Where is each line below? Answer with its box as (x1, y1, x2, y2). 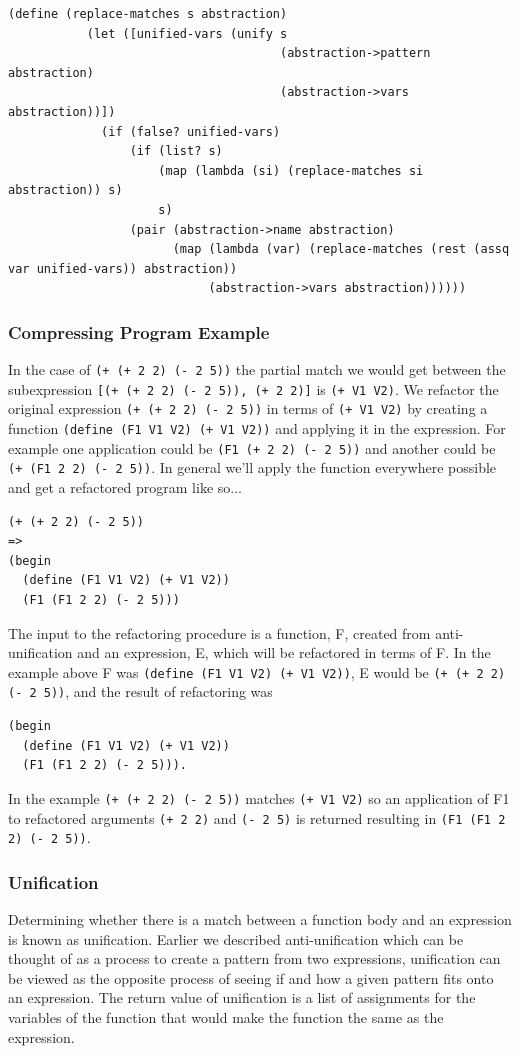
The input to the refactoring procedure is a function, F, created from (8, 622, 431, 643)
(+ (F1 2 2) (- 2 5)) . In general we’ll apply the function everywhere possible (8, 457, 497, 478)
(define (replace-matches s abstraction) (8, 7, 288, 21)
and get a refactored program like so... (8, 477, 242, 498)
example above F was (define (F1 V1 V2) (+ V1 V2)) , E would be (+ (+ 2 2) (8, 661, 506, 682)
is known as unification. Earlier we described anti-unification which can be (8, 928, 464, 949)
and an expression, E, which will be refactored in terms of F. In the (77, 642, 491, 663)
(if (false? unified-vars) (101, 124, 281, 139)
